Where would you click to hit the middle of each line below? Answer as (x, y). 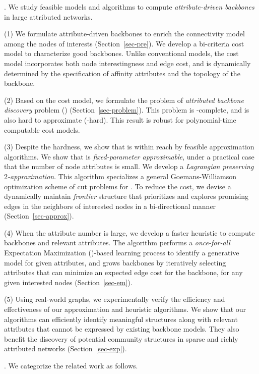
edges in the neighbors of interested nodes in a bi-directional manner (110, 206)
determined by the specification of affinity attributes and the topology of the (122, 73)
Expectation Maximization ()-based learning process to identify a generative (122, 253)
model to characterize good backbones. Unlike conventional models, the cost (121, 53)
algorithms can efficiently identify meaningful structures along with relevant (121, 319)
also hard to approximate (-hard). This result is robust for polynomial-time (120, 119)
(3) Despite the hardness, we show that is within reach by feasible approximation (129, 147)
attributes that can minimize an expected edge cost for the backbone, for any (123, 272)
